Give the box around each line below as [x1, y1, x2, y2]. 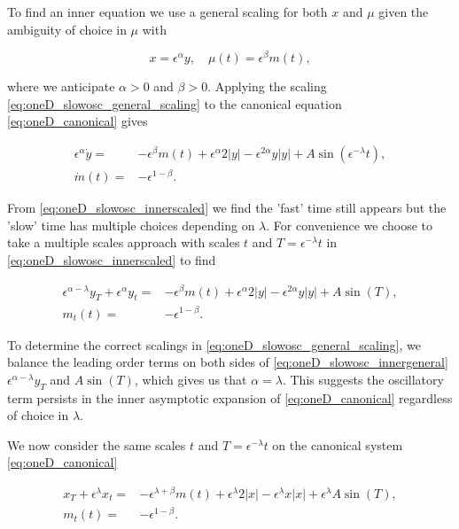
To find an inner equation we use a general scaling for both [7, 3, 328, 20]
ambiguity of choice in [7, 19, 127, 38]
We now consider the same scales [7, 435, 186, 454]
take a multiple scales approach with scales [7, 233, 240, 252]
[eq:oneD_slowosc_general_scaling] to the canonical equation [7, 94, 342, 113]
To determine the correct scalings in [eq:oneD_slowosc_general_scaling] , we [7, 335, 421, 354]
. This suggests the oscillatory [282, 370, 444, 388]
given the [378, 3, 429, 20]
